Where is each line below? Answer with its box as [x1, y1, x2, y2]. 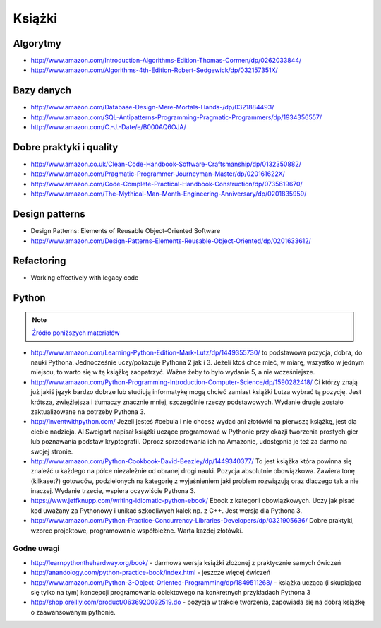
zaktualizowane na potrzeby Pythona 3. [30, 407, 146, 416]
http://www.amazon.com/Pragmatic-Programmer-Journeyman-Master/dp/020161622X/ [30, 170, 286, 178]
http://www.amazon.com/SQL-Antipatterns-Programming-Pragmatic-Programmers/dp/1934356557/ [30, 113, 322, 122]
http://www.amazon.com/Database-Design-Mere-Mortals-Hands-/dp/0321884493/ [30, 103, 274, 112]
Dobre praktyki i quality [13, 141, 119, 153]
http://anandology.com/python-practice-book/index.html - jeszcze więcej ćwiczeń [30, 569, 271, 577]
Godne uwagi [13, 544, 60, 554]
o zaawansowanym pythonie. [30, 608, 116, 616]
